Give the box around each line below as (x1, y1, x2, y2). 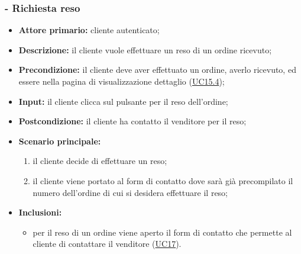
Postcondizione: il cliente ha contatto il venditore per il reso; (18, 115, 247, 127)
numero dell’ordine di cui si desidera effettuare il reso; (33, 186, 228, 198)
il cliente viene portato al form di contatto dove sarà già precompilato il (33, 174, 293, 187)
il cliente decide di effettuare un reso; (33, 155, 167, 167)
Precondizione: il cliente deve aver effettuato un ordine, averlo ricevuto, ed (18, 63, 296, 76)
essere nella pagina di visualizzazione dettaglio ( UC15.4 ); (18, 75, 225, 87)
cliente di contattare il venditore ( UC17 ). (33, 237, 182, 250)
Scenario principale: (18, 134, 101, 147)
